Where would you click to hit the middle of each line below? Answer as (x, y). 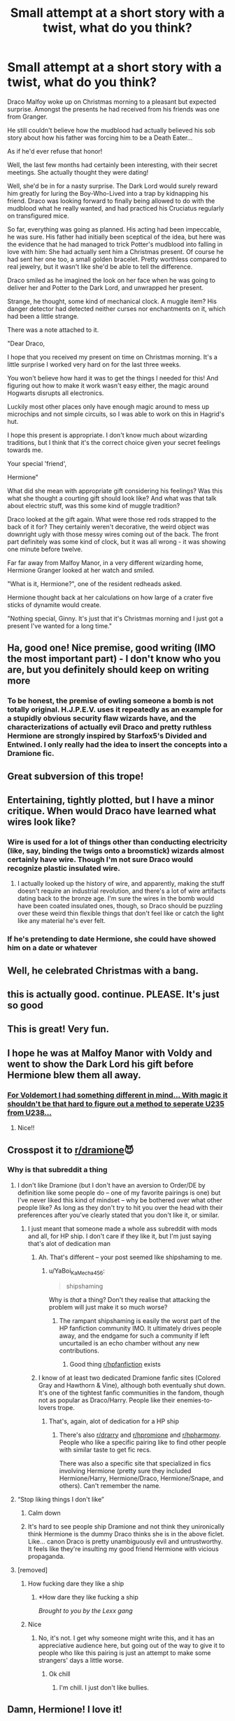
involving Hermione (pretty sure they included (125, 1470)
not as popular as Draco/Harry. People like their (107, 1400)
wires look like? (42, 822)
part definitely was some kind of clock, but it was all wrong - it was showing (116, 541)
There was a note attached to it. (53, 330)
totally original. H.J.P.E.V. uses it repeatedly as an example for (115, 710)
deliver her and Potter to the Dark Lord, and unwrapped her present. (106, 287)
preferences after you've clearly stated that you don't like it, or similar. (118, 1215)
